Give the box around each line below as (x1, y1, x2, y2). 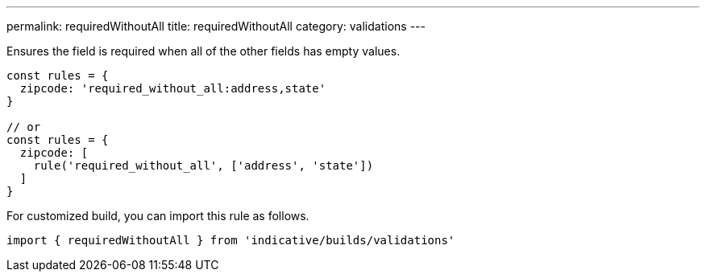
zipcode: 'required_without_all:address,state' (19, 82, 326, 95)
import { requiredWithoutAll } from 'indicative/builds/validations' (6, 234, 455, 247)
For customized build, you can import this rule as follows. (6, 209, 309, 223)
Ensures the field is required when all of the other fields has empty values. (6, 44, 401, 58)
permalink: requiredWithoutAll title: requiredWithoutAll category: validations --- (6, 19, 426, 33)
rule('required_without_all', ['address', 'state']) (33, 159, 374, 172)
